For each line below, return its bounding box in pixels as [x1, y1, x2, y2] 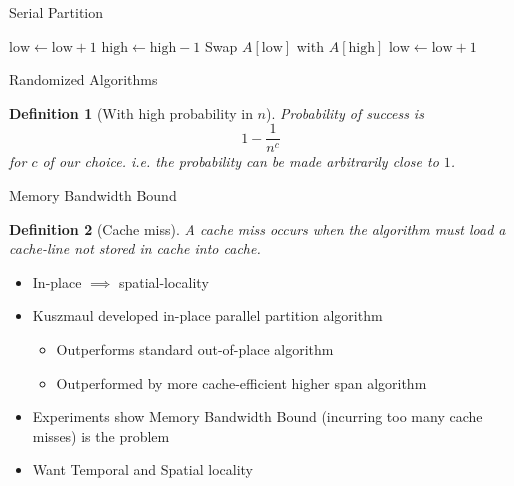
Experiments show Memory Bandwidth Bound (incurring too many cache [32, 406, 483, 427]
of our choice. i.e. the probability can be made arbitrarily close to [42, 151, 439, 172]
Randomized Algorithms [9, 69, 158, 90]
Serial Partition [9, 2, 104, 22]
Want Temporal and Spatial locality [32, 459, 253, 480]
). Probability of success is [266, 102, 424, 123]
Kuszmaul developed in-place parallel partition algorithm [32, 305, 383, 326]
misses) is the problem [32, 425, 170, 446]
